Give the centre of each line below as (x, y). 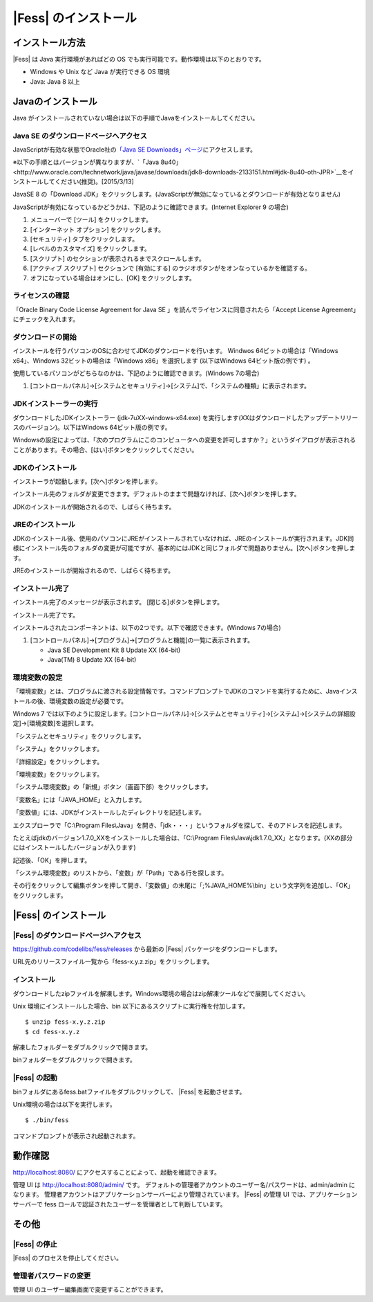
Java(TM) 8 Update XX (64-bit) (92, 660)
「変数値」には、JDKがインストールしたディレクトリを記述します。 (109, 813)
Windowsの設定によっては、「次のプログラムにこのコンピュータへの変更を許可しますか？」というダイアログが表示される (184, 440)
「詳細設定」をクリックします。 (58, 761)
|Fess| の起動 (35, 1078)
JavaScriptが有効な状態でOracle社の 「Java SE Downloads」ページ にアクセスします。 (135, 150)
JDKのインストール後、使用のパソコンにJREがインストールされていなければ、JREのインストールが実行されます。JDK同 (183, 538)
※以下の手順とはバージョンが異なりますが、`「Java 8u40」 (97, 162)
